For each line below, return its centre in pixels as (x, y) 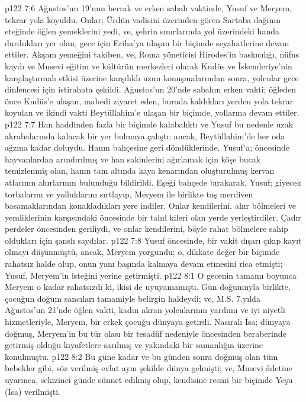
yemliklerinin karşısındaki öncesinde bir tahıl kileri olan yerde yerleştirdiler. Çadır (153, 217)
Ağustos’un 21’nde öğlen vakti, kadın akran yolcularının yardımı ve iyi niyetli (145, 310)
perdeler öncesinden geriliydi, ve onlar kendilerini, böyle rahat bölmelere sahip (146, 229)
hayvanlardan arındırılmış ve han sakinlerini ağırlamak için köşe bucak (133, 159)
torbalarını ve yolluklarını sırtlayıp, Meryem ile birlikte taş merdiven (129, 194)
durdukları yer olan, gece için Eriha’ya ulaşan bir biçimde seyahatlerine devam (147, 42)
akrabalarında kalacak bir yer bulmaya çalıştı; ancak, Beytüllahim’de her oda (145, 135)
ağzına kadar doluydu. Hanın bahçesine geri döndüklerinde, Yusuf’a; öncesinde (147, 147)
